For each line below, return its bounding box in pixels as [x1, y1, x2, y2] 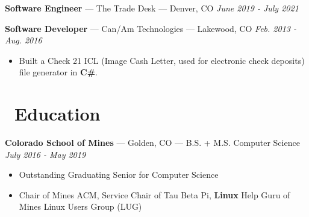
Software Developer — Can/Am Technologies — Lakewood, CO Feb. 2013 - [5, 22, 297, 34]
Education [14, 101, 101, 126]
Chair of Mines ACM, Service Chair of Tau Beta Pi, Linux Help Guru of [19, 188, 290, 201]
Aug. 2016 [5, 34, 42, 46]
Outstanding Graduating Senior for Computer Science [19, 168, 219, 181]
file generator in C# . [19, 66, 98, 78]
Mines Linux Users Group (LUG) [19, 200, 142, 213]
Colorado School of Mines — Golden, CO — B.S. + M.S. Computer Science [5, 136, 300, 149]
